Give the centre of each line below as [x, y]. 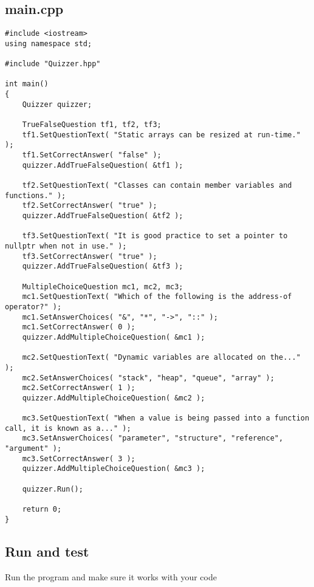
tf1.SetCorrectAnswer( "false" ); [92, 155]
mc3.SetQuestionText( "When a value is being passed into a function [166, 418]
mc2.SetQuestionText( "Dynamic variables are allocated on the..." [161, 358]
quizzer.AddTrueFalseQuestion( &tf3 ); [103, 266]
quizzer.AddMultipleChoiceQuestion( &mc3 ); [114, 469]
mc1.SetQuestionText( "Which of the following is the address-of [157, 297]
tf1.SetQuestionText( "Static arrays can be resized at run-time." [161, 135]
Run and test [47, 551]
